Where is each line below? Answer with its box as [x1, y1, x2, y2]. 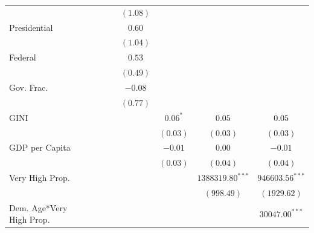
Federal [9, 51, 36, 64]
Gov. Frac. [9, 80, 48, 93]
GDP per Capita [9, 141, 71, 154]
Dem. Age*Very [9, 201, 68, 214]
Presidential [9, 21, 53, 33]
